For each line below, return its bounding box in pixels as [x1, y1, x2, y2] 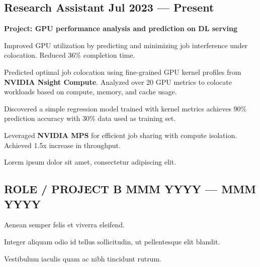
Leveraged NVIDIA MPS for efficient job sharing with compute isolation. [4, 129, 237, 140]
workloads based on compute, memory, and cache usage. [4, 86, 177, 97]
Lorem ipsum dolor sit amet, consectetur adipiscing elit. [4, 157, 177, 167]
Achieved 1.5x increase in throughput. [4, 140, 121, 150]
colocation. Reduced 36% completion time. [4, 50, 135, 60]
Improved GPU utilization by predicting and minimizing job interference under [4, 40, 248, 50]
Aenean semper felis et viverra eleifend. [4, 219, 125, 230]
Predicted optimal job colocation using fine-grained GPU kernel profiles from [4, 66, 241, 77]
